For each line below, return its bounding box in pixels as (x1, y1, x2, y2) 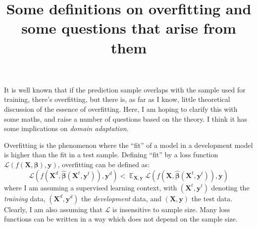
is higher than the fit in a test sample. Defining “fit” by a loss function (4, 149, 218, 160)
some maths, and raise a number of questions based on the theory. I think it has (4, 113, 248, 124)
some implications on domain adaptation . (4, 123, 129, 134)
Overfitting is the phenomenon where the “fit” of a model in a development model (4, 139, 253, 150)
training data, (4, 193, 46, 203)
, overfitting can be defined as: (57, 159, 150, 169)
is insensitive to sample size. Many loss (112, 204, 230, 214)
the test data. (191, 193, 233, 203)
